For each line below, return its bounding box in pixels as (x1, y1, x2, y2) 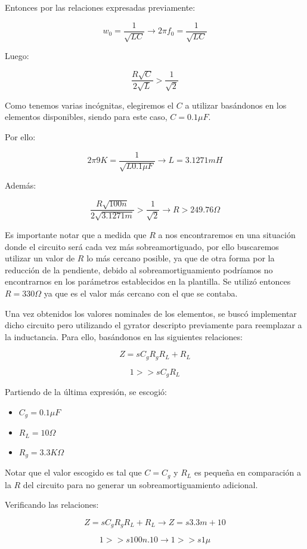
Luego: (5, 50, 29, 62)
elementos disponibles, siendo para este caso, (5, 110, 168, 123)
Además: (5, 179, 36, 192)
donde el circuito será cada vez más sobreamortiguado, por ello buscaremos (5, 240, 279, 252)
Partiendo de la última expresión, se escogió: (5, 385, 167, 398)
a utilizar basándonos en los (185, 98, 287, 111)
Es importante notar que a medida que (5, 228, 147, 240)
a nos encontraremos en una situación (158, 228, 296, 240)
